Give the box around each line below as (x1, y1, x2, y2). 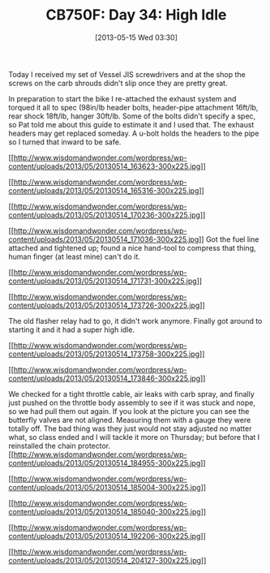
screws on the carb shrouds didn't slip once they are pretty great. (8, 78, 228, 88)
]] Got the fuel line (198, 234, 259, 244)
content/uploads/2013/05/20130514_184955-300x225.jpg (8, 458, 201, 467)
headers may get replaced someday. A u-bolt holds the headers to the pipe (8, 128, 259, 138)
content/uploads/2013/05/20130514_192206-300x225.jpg (8, 531, 201, 541)
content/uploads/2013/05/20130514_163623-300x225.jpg (8, 161, 201, 171)
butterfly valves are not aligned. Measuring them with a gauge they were (8, 415, 251, 424)
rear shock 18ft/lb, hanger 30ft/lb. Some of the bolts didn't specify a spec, (8, 111, 256, 121)
